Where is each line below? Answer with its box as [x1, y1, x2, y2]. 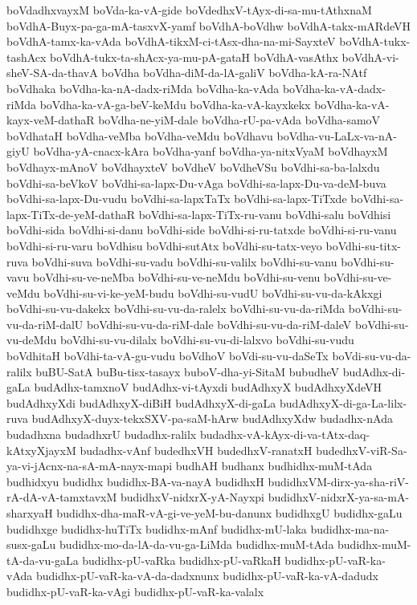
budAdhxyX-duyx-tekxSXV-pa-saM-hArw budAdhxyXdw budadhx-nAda [31, 410, 393, 427]
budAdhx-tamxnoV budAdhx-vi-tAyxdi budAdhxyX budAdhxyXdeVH [34, 379, 382, 396]
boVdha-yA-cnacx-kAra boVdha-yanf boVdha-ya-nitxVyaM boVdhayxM [33, 143, 388, 160]
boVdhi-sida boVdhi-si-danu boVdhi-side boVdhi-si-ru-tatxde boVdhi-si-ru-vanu [6, 221, 397, 238]
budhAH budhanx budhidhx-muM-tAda [175, 457, 373, 474]
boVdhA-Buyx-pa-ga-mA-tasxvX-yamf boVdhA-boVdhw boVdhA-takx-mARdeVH [6, 17, 411, 34]
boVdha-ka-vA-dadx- [282, 79, 386, 96]
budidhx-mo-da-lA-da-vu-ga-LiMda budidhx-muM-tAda [59, 536, 334, 553]
